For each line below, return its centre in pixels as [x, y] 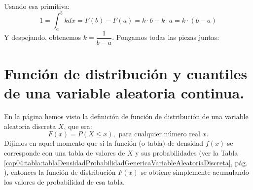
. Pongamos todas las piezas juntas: [166, 37]
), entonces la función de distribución [60, 172]
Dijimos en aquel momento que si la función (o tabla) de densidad [104, 143]
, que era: [78, 126]
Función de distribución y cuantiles [126, 74]
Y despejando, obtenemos [43, 37]
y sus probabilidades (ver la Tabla [187, 153]
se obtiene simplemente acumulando [195, 172]
